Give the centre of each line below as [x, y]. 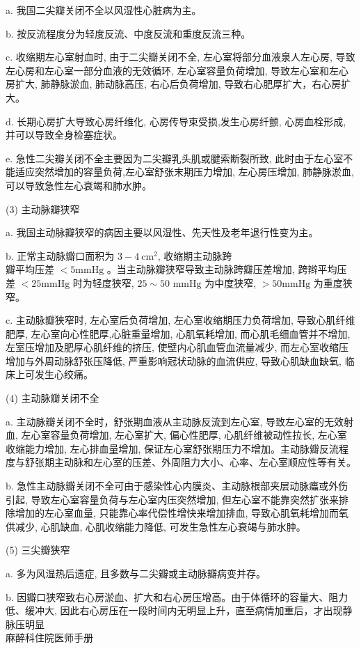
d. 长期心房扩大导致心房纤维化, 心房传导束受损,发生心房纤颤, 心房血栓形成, [176, 121]
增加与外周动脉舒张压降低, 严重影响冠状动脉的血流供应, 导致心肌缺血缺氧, [174, 360]
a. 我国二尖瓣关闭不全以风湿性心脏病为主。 [104, 10]
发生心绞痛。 [64, 374]
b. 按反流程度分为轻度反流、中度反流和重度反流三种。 [128, 33]
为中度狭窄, [231, 282]
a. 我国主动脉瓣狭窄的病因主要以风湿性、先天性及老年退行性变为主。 [162, 232]
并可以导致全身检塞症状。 [64, 135]
